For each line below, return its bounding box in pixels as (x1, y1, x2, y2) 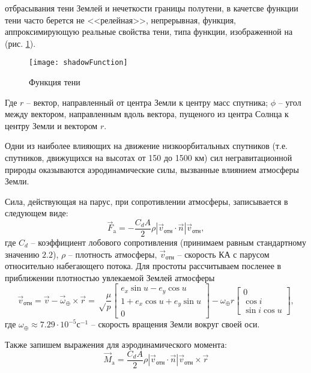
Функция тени (29, 76, 80, 88)
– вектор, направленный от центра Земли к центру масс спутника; (26, 96, 268, 108)
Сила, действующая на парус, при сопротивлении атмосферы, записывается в (5, 195, 288, 207)
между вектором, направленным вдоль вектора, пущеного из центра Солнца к (5, 108, 289, 120)
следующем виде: (5, 207, 68, 219)
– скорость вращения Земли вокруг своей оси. (91, 318, 260, 330)
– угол (278, 96, 301, 108)
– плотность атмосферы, (68, 247, 157, 260)
